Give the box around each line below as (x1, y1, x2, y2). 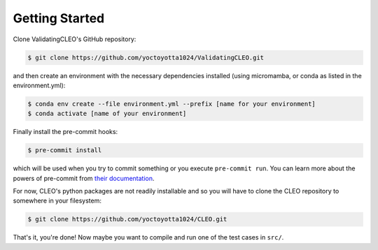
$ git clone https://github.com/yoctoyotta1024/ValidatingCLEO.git (27, 53, 265, 61)
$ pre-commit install (27, 147, 102, 154)
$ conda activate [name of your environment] (27, 110, 187, 118)
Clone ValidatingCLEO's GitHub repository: (13, 35, 136, 43)
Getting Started (13, 10, 105, 26)
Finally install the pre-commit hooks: (13, 128, 118, 136)
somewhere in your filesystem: (13, 196, 101, 205)
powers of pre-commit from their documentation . (13, 174, 155, 182)
